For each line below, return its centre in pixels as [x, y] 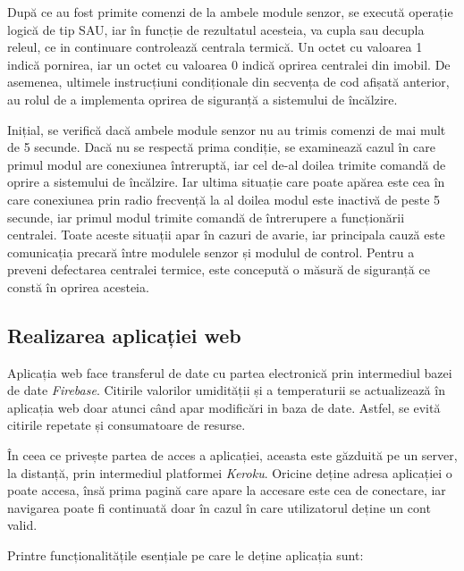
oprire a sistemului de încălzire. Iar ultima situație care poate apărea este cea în [226, 182]
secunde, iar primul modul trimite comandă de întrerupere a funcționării [206, 217]
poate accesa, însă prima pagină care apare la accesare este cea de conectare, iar [227, 490]
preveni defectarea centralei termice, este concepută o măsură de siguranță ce [219, 269]
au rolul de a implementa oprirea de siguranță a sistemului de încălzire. [202, 99]
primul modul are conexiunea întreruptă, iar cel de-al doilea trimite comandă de [227, 164]
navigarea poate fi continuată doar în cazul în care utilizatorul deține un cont [219, 507]
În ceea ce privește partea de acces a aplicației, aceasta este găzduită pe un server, [232, 455]
